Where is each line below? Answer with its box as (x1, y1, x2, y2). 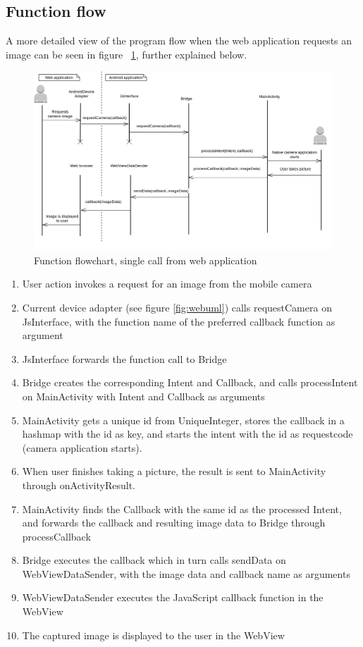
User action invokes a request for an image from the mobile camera (22, 276, 312, 291)
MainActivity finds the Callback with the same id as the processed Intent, (22, 501, 342, 516)
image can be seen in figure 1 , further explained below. (6, 47, 247, 61)
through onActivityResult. (22, 477, 135, 492)
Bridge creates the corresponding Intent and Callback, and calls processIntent (22, 375, 358, 390)
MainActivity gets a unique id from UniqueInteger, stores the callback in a (22, 412, 345, 427)
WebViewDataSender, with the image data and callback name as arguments (22, 566, 350, 581)
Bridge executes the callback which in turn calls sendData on (22, 553, 286, 567)
